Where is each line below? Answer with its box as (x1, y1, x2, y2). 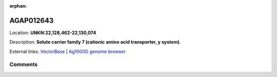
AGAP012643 (9, 16, 54, 25)
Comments (9, 61, 38, 68)
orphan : (9, 3, 27, 9)
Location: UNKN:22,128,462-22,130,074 (9, 30, 96, 36)
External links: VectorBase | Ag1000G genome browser (9, 48, 126, 55)
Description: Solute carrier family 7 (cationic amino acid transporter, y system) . (9, 39, 181, 45)
